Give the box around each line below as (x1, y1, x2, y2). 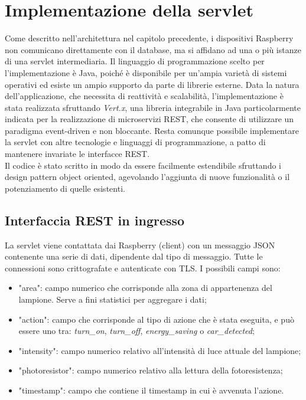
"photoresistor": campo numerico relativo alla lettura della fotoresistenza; (18, 364, 283, 376)
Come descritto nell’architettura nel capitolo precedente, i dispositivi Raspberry (5, 32, 294, 44)
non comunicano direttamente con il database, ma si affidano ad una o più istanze (5, 43, 301, 55)
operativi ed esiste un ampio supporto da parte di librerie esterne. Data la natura (5, 78, 300, 90)
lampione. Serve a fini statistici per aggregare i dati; (18, 293, 207, 306)
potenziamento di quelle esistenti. (5, 182, 125, 194)
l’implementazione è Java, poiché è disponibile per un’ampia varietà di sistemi (5, 66, 287, 78)
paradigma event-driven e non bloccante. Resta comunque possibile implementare (5, 124, 299, 136)
